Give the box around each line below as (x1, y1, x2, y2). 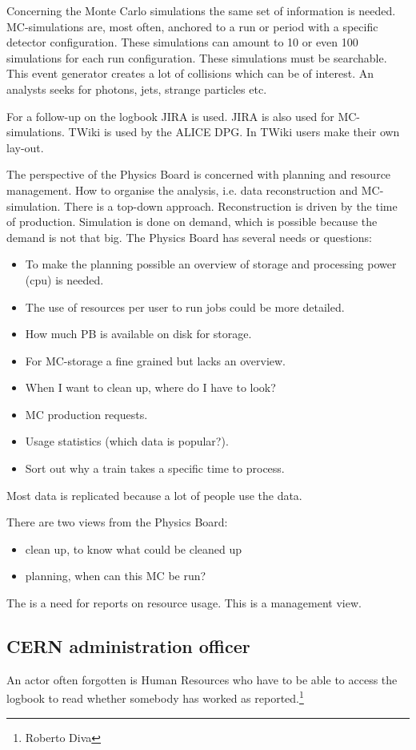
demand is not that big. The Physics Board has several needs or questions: (6, 228, 372, 245)
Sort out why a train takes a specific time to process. (25, 460, 285, 477)
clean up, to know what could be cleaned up (25, 540, 242, 557)
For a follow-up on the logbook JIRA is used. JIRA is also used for (6, 107, 334, 124)
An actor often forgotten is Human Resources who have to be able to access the (6, 671, 398, 687)
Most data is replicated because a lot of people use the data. (6, 486, 302, 503)
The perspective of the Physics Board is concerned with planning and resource (6, 166, 391, 183)
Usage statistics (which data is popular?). (25, 433, 229, 450)
